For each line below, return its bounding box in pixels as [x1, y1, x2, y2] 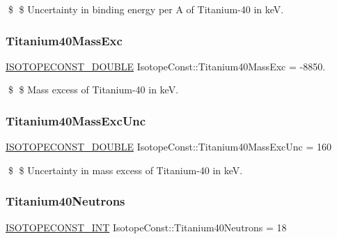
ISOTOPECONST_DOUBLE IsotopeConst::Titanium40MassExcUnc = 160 [6, 139, 331, 154]
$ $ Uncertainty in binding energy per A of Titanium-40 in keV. [8, 2, 284, 16]
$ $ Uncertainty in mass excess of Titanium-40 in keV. [8, 162, 243, 177]
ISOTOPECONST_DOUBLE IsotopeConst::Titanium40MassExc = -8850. [6, 59, 326, 73]
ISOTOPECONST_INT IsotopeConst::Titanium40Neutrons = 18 [6, 219, 287, 234]
